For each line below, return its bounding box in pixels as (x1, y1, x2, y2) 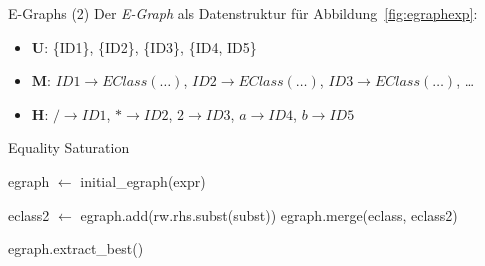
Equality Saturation (8, 137, 130, 158)
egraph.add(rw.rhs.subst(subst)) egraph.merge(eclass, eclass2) (80, 204, 458, 225)
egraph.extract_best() (8, 238, 144, 259)
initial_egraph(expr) (80, 170, 206, 191)
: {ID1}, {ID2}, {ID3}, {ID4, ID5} (44, 36, 257, 57)
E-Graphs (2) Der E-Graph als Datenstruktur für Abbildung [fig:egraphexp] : (8, 3, 478, 23)
